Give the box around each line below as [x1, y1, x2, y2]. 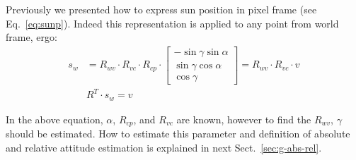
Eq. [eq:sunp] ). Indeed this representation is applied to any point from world [6, 16, 339, 30]
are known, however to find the [176, 111, 311, 126]
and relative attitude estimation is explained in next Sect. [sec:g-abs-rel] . [6, 140, 322, 154]
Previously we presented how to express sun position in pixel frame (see [6, 2, 317, 16]
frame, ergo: [6, 30, 57, 44]
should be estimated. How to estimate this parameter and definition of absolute [6, 126, 350, 141]
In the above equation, [6, 111, 103, 126]
